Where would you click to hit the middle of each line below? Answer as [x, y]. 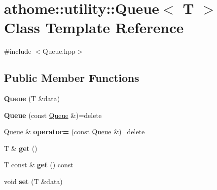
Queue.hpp [59, 51]
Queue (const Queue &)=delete [53, 115]
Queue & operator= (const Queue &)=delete [74, 132]
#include [18, 51]
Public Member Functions [72, 78]
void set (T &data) [33, 181]
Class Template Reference [94, 27]
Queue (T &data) [32, 98]
